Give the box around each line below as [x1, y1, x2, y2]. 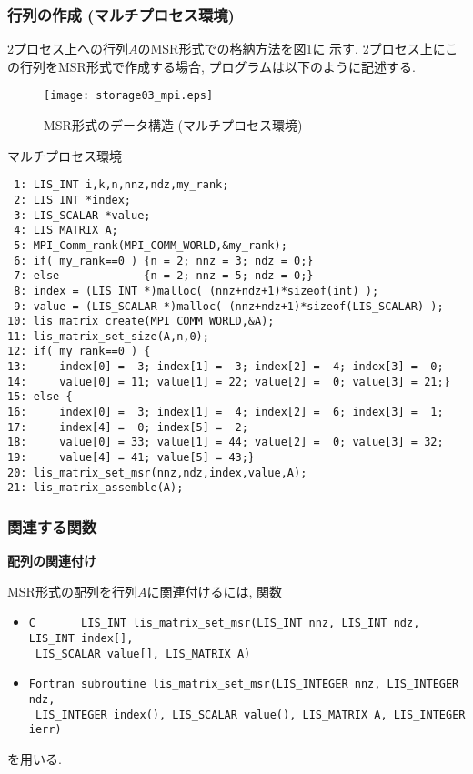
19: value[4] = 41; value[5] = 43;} [7, 451, 256, 465]
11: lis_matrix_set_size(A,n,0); [7, 329, 209, 343]
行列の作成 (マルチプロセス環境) [7, 3, 235, 25]
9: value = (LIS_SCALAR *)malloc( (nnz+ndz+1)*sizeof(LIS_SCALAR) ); [14, 299, 444, 313]
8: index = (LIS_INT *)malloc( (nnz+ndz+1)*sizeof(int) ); [14, 284, 379, 297]
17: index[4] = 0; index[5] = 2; [7, 420, 248, 434]
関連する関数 [7, 515, 97, 538]
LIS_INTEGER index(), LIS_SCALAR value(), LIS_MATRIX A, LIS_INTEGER [35, 708, 466, 721]
